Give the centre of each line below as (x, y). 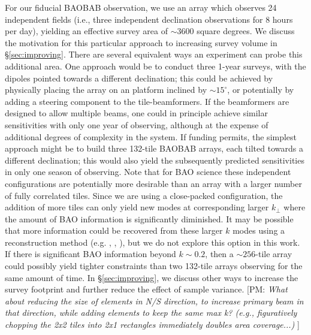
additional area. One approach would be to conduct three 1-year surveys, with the (155, 66)
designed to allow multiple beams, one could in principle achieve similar (136, 113)
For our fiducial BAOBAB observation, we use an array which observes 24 (141, 7)
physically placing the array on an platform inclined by (106, 90)
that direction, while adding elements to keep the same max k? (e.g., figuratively (151, 313)
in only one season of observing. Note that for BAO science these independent (148, 172)
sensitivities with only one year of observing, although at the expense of (137, 124)
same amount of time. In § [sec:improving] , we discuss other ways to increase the (152, 277)
